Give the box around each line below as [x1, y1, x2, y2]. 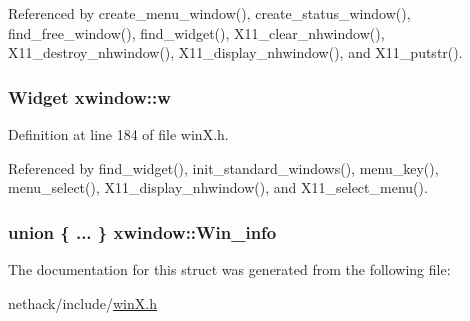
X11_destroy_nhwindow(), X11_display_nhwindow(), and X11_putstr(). [8, 42, 463, 63]
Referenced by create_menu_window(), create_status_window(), [8, 3, 411, 23]
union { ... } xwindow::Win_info [8, 219, 277, 244]
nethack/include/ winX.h [8, 292, 157, 313]
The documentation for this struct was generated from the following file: [8, 259, 451, 279]
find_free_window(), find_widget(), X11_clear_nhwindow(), [8, 22, 385, 43]
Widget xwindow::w [8, 84, 171, 109]
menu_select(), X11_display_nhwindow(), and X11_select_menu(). [8, 177, 428, 198]
